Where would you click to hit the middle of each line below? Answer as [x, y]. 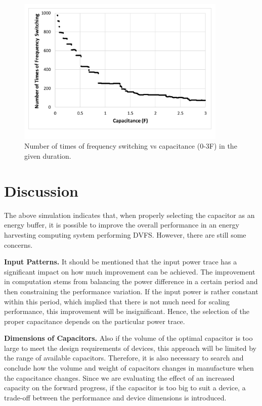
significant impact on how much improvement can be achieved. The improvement [130, 271]
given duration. [48, 156]
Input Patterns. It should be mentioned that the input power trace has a [121, 262]
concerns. [18, 244]
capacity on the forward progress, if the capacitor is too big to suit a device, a [125, 388]
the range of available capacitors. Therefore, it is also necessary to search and [124, 358]
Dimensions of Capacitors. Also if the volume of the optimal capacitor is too [128, 338]
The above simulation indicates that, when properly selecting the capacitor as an [129, 215]
